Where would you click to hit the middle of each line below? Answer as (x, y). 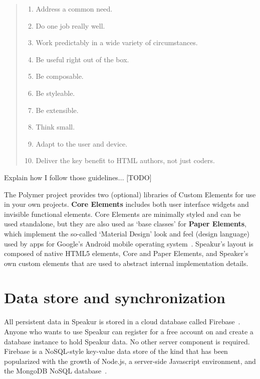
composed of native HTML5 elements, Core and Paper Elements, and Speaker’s (126, 253)
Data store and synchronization (115, 297)
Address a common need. (74, 9)
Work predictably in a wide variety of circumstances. (117, 42)
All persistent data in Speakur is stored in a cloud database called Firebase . (122, 322)
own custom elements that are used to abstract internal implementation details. (126, 263)
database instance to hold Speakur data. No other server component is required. (127, 341)
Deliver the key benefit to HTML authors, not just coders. (125, 160)
